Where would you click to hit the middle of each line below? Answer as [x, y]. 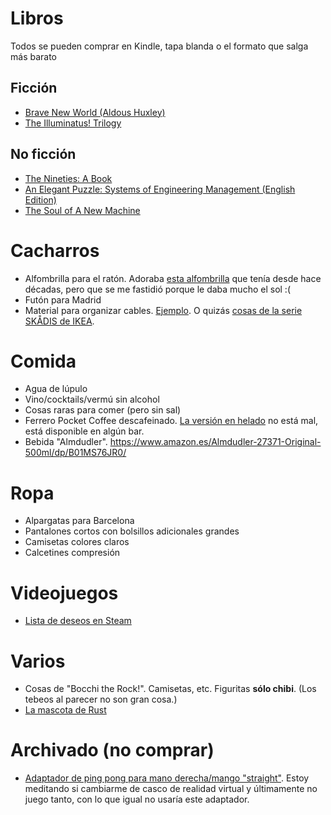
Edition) [40, 199]
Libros [37, 18]
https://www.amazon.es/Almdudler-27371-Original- [215, 442]
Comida [43, 361]
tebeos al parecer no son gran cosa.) [101, 699]
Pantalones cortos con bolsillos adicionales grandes [132, 531]
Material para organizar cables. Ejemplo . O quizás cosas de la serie [163, 310]
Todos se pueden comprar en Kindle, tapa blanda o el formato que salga [159, 46]
